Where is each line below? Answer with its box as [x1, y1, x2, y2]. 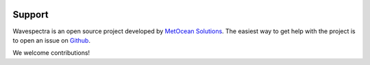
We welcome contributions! [12, 49, 90, 57]
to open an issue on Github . [12, 36, 90, 44]
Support [12, 9, 49, 20]
